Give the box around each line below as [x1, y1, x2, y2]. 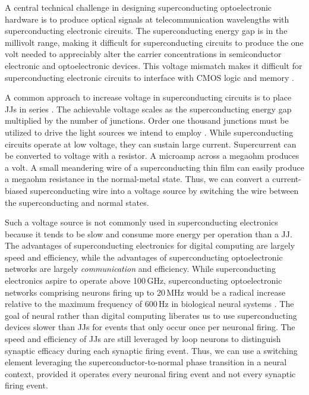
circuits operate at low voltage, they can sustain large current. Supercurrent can [5, 137, 297, 150]
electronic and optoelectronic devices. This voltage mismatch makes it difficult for [5, 59, 302, 71]
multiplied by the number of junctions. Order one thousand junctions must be [5, 114, 289, 127]
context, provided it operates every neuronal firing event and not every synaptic [5, 367, 296, 380]
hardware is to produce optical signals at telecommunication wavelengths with [5, 12, 289, 25]
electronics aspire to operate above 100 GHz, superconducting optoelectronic [5, 274, 282, 287]
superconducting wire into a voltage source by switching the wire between [30, 184, 299, 196]
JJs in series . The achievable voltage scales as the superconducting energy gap [5, 102, 292, 115]
